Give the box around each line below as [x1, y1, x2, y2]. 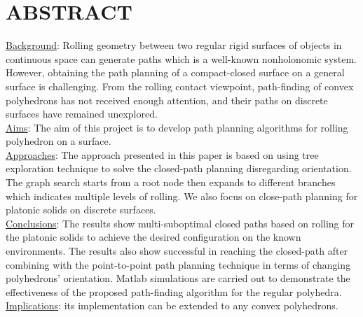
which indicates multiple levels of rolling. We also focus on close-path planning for [6, 188, 358, 203]
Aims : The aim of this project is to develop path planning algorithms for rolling [6, 120, 348, 134]
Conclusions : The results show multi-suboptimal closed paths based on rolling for [6, 216, 355, 230]
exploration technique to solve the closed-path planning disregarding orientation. [6, 161, 352, 176]
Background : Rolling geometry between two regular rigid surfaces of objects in [6, 38, 342, 52]
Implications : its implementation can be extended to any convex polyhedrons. [6, 298, 338, 313]
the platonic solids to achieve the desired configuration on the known [6, 230, 301, 244]
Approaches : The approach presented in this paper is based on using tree [6, 147, 319, 162]
